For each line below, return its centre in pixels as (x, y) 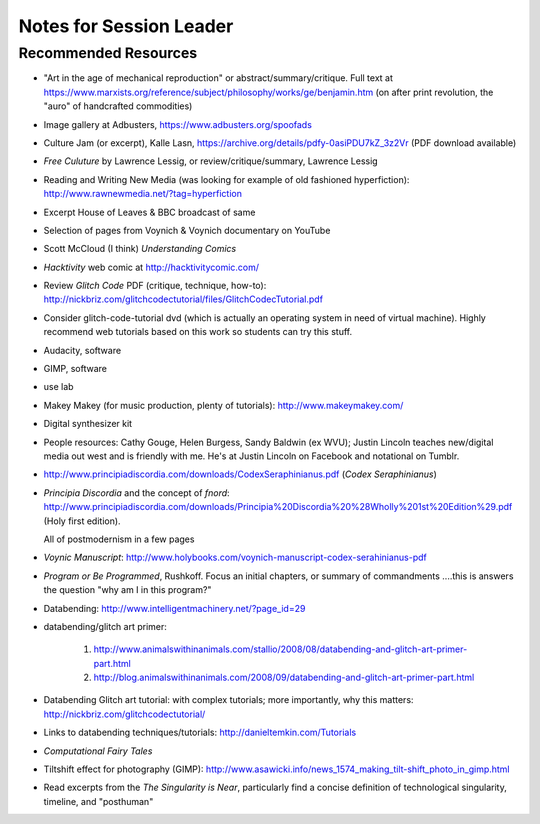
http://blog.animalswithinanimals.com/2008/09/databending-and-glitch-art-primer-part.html (284, 677)
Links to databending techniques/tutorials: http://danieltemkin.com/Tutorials (200, 732)
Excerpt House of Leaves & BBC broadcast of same (149, 212)
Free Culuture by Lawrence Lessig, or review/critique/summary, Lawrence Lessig (211, 161)
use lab (58, 387)
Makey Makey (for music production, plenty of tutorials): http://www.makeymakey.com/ (223, 405)
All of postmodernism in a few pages (119, 539)
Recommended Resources (108, 53)
